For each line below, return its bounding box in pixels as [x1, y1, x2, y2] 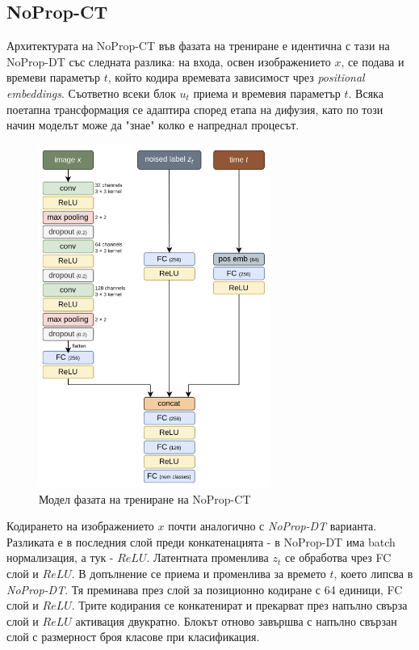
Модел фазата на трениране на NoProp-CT [39, 490, 251, 507]
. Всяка [348, 84, 383, 101]
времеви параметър [6, 69, 101, 86]
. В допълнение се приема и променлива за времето [71, 564, 326, 581]
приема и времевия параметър [193, 84, 341, 101]
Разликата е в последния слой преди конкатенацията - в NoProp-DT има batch [6, 533, 396, 550]
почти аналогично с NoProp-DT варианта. [168, 517, 377, 534]
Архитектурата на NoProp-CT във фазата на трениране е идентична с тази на [6, 37, 390, 54]
